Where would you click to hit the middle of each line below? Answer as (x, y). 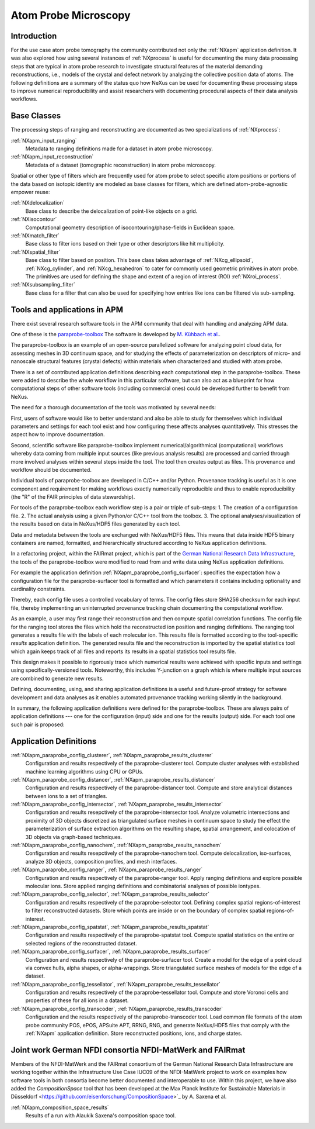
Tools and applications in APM (67, 310)
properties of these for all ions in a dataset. (77, 1000)
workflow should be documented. (51, 469)
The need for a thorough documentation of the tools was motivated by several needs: (113, 408)
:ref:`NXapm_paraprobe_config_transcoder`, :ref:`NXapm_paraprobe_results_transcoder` (117, 1009)
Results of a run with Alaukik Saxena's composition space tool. (101, 1116)
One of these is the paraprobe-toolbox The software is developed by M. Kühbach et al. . (116, 334)
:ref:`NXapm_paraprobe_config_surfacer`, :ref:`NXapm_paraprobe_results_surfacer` (111, 952)
